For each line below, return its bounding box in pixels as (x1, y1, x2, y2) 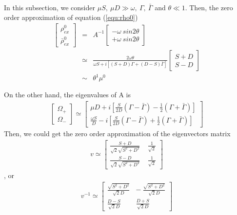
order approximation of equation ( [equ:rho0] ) (4, 12, 138, 22)
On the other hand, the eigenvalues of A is (4, 90, 131, 100)
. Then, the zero (185, 2, 233, 12)
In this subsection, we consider (4, 2, 95, 12)
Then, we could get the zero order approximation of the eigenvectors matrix (4, 128, 231, 138)
